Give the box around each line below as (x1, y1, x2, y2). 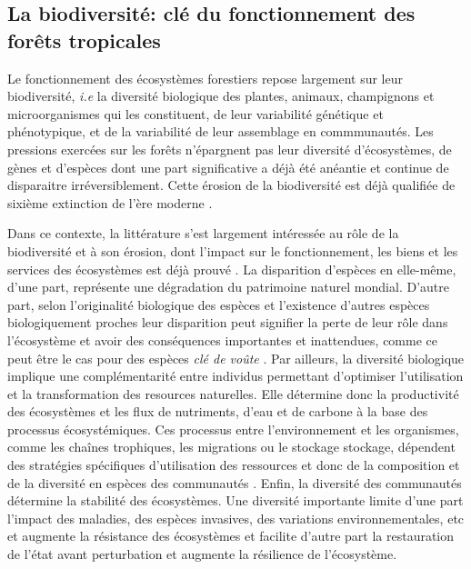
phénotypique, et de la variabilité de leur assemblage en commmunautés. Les (7, 122, 434, 141)
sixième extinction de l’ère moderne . (7, 193, 213, 212)
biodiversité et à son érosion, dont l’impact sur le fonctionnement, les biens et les (7, 241, 458, 260)
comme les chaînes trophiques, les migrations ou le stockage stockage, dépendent (7, 437, 456, 456)
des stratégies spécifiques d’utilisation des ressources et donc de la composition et (7, 455, 460, 474)
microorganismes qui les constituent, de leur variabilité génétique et (7, 104, 384, 123)
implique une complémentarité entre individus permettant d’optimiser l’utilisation (7, 366, 464, 385)
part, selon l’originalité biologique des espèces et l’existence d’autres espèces (7, 294, 430, 314)
